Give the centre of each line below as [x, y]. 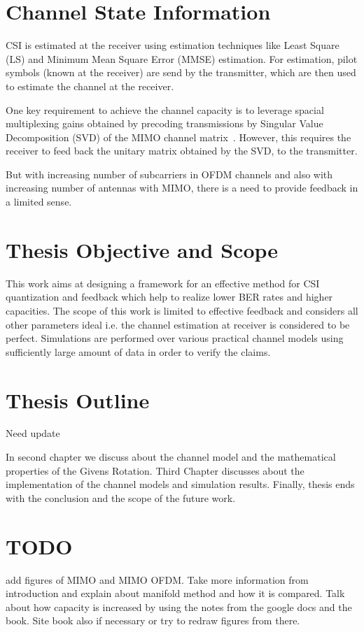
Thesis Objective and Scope [142, 249]
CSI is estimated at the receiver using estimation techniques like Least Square [173, 45]
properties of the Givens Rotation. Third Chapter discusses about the [155, 470]
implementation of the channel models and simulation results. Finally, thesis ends [180, 484]
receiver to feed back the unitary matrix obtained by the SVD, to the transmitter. [182, 151]
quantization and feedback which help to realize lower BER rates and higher [169, 297]
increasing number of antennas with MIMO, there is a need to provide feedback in [182, 188]
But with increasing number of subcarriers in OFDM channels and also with [169, 174]
